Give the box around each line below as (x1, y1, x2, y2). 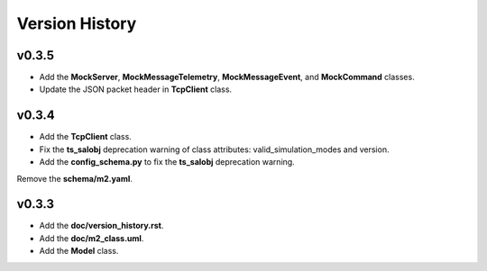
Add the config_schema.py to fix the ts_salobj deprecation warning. (39, 157, 295, 167)
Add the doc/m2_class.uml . (39, 232, 144, 243)
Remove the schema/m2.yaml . (16, 173, 133, 184)
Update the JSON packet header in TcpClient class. (39, 84, 233, 95)
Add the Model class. (39, 246, 119, 257)
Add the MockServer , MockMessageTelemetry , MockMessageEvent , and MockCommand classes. (39, 72, 415, 83)
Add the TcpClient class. (39, 131, 133, 142)
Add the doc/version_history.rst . (39, 221, 164, 231)
